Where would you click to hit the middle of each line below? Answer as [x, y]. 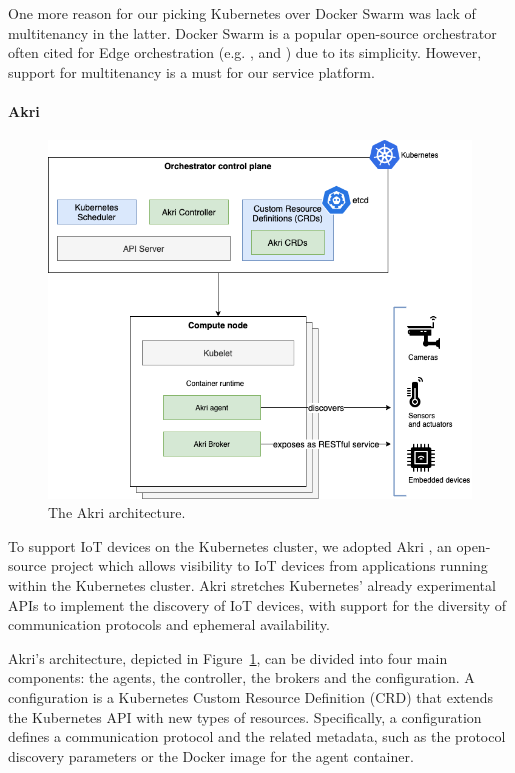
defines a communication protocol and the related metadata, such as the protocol [257, 736]
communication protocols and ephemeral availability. [169, 624]
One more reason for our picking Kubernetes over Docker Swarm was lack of [242, 13]
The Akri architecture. [117, 512]
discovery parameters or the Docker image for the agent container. [211, 755]
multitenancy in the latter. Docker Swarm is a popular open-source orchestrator [252, 32]
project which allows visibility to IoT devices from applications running [269, 565]
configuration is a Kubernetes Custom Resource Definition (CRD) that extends [251, 697]
